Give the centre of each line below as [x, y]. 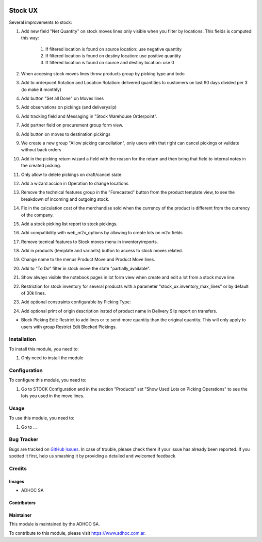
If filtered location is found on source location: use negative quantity [114, 49]
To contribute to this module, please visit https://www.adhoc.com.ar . [77, 533]
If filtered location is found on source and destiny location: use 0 [110, 63]
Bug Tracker [24, 439]
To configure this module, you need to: [48, 380]
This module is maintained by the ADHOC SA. [55, 524]
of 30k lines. [33, 293]
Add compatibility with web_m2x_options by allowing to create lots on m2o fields [102, 233]
